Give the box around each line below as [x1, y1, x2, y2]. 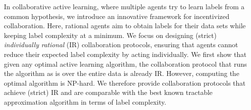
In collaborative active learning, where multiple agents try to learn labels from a [4, 1, 245, 11]
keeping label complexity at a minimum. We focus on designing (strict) [4, 30, 217, 40]
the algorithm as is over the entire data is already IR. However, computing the [4, 68, 239, 78]
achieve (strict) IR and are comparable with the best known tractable [4, 87, 213, 97]
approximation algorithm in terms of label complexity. [4, 96, 166, 107]
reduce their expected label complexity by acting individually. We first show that [4, 49, 247, 59]
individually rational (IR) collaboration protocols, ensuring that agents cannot [4, 39, 238, 50]
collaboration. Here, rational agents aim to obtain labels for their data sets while [4, 20, 246, 31]
